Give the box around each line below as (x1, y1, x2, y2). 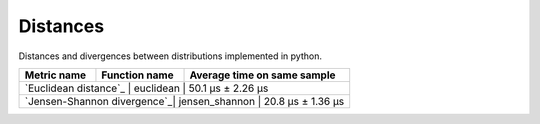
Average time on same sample (189, 68, 336, 82)
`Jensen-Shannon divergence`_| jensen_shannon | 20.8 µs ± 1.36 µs (24, 94, 345, 108)
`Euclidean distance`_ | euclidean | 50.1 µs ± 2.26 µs (24, 81, 269, 95)
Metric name (24, 68, 87, 82)
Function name (101, 68, 174, 82)
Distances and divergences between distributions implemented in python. (18, 50, 322, 62)
